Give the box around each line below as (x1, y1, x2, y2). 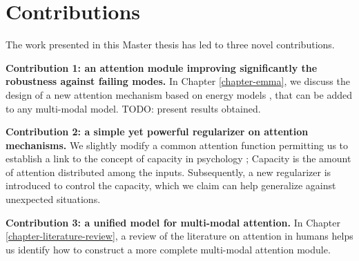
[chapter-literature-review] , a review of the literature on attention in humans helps (6, 229, 353, 243)
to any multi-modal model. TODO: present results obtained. (6, 101, 261, 115)
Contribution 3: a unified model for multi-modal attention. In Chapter (6, 215, 340, 229)
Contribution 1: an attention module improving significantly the (6, 60, 318, 75)
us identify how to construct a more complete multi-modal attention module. (6, 242, 331, 256)
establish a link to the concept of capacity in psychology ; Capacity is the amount (6, 151, 351, 166)
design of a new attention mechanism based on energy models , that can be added (6, 87, 352, 101)
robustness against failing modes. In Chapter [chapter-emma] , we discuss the (6, 74, 350, 88)
